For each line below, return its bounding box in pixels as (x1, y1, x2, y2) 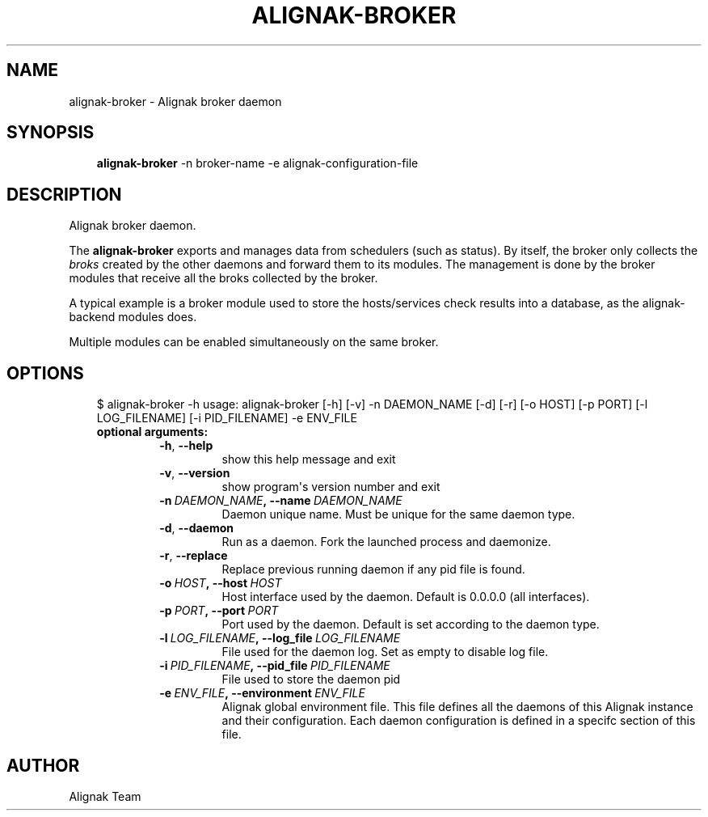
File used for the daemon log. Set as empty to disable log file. (221, 645, 549, 659)
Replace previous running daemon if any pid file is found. (221, 562, 525, 577)
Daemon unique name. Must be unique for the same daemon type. (221, 507, 575, 522)
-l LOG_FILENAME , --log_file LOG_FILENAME (159, 631, 401, 646)
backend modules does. (69, 310, 197, 324)
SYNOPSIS (6, 122, 95, 143)
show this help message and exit (221, 452, 396, 467)
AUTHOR (6, 755, 80, 776)
